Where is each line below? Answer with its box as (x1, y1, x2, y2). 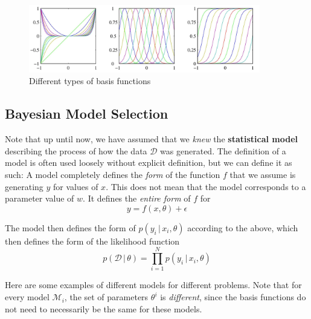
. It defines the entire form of (83, 192, 191, 205)
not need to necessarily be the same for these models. (5, 302, 202, 315)
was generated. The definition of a (160, 144, 286, 157)
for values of (53, 180, 98, 192)
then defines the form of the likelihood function (5, 234, 180, 247)
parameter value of (5, 192, 74, 205)
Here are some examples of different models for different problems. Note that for (5, 278, 302, 291)
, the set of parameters (64, 291, 149, 303)
